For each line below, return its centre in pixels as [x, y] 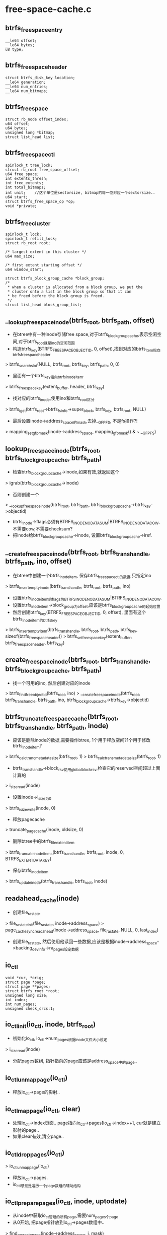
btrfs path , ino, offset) [38, 562]
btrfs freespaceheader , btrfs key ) [35, 643]
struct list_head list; [30, 137]
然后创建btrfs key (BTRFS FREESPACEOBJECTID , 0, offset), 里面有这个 [79, 613]
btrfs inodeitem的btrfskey [35, 619]
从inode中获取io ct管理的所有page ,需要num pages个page [65, 1216]
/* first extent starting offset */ [44, 265]
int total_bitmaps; [26, 187]
